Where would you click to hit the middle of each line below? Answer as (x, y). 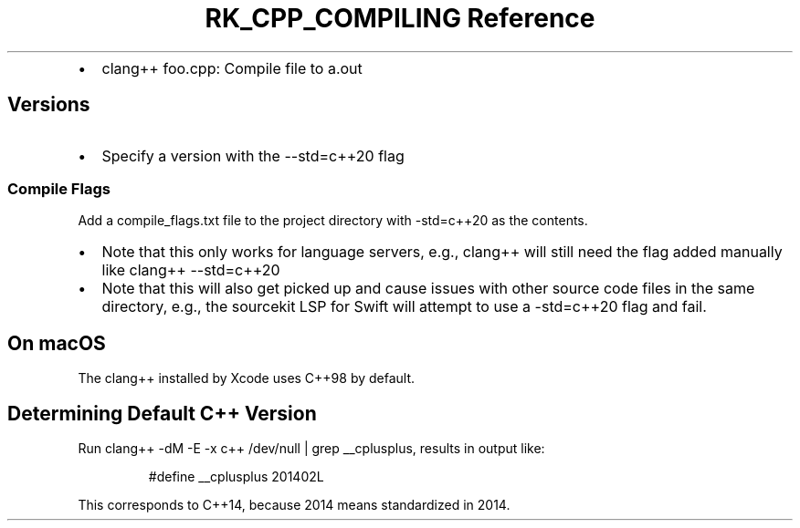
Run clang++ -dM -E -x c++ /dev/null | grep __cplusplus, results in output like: (311, 449)
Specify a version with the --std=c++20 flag (253, 155)
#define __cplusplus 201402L (236, 477)
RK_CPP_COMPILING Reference (400, 18)
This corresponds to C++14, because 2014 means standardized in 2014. (294, 505)
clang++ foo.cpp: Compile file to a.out (232, 68)
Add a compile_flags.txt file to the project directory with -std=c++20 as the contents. (333, 221)
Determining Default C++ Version (162, 413)
